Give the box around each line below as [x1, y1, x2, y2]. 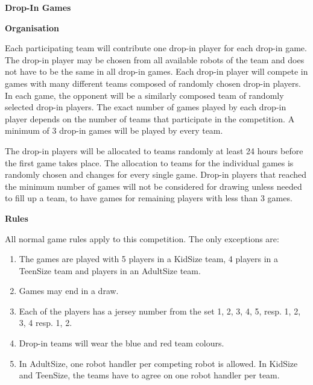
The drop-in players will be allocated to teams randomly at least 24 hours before [5, 144, 303, 157]
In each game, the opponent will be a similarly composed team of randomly [5, 89, 284, 101]
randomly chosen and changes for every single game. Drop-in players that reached [5, 168, 307, 181]
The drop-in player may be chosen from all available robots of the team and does [5, 53, 305, 66]
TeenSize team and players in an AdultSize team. [19, 264, 201, 277]
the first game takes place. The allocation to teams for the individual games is [5, 156, 294, 169]
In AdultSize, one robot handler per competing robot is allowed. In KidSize [19, 357, 298, 369]
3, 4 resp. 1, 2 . [19, 316, 72, 329]
